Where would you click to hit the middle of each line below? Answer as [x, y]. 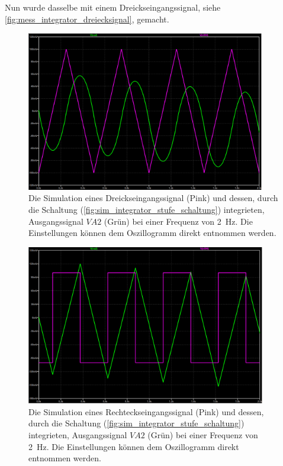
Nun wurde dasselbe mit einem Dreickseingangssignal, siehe [113, 7]
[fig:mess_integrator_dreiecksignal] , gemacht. [87, 19]
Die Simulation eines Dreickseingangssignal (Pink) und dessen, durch [153, 198]
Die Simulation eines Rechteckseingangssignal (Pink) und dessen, [146, 411]
